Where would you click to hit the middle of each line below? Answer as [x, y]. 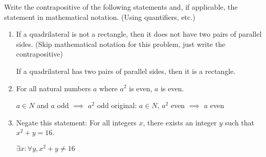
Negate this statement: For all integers [76, 122]
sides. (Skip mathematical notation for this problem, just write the [121, 44]
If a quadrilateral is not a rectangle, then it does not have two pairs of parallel [139, 34]
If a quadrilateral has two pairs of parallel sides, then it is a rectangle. [126, 71]
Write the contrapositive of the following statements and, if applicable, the [121, 7]
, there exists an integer [180, 122]
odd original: [117, 105]
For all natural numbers [53, 88]
